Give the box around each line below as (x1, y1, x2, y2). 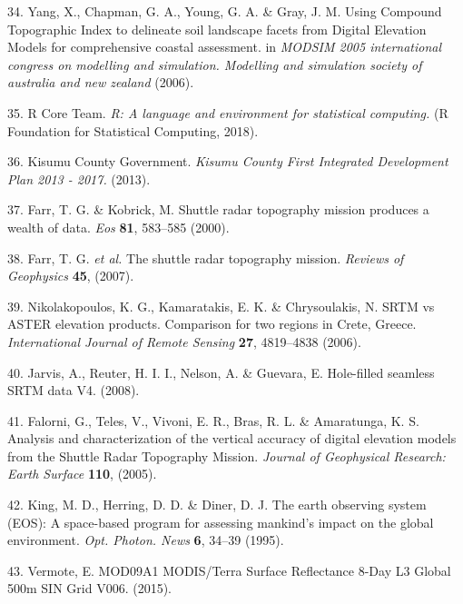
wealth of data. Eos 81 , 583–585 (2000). (7, 217, 230, 236)
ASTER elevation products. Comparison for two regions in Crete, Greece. (7, 314, 417, 333)
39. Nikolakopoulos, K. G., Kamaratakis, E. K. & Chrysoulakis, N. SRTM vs (7, 296, 435, 315)
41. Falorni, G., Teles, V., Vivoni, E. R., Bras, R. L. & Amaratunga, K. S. (7, 411, 419, 430)
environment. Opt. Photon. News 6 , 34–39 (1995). (7, 530, 284, 550)
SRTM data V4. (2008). (7, 381, 140, 400)
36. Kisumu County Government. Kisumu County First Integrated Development (7, 152, 448, 171)
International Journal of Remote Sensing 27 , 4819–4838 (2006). (7, 332, 361, 351)
